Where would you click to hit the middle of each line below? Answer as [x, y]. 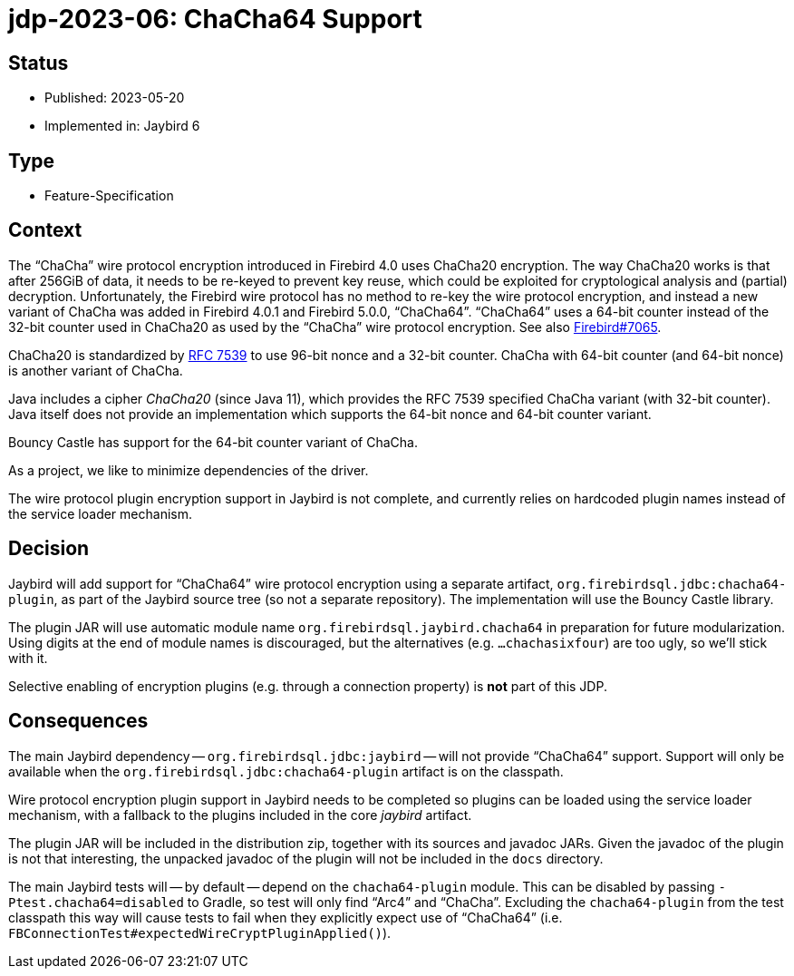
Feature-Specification [109, 196]
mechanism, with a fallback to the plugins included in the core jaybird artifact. [240, 815]
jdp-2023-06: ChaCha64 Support [215, 19]
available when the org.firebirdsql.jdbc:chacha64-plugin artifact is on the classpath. [286, 771]
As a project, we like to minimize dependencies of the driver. [189, 470]
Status [39, 63]
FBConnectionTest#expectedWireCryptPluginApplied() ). [200, 932]
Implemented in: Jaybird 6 [122, 126]
